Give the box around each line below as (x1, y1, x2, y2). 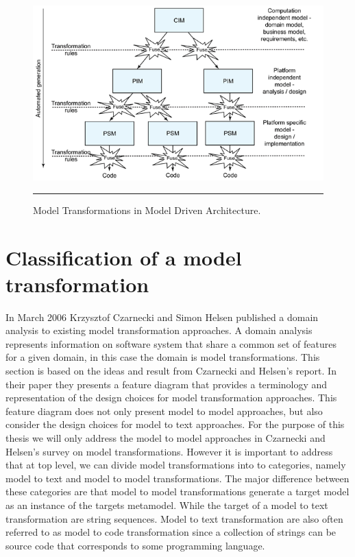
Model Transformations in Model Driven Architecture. (33, 202, 261, 217)
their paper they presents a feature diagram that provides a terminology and (5, 377, 328, 391)
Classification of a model (5, 243, 242, 271)
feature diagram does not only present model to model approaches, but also (5, 403, 323, 418)
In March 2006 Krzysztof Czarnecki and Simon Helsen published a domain (5, 309, 319, 324)
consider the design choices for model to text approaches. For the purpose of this (5, 417, 345, 431)
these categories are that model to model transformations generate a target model (5, 484, 350, 499)
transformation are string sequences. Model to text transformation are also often (5, 511, 343, 525)
